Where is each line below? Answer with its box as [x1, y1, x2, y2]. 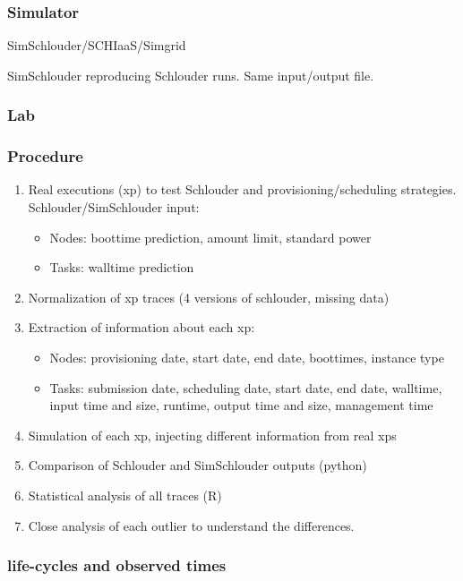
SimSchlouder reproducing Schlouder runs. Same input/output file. [7, 65, 374, 84]
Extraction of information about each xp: [28, 318, 255, 337]
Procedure [7, 145, 83, 167]
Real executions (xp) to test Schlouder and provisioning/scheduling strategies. [28, 180, 457, 199]
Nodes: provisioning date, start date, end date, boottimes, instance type [49, 348, 444, 367]
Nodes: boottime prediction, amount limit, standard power [49, 227, 372, 246]
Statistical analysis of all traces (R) [28, 486, 222, 504]
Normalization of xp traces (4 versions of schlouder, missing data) [28, 287, 390, 306]
